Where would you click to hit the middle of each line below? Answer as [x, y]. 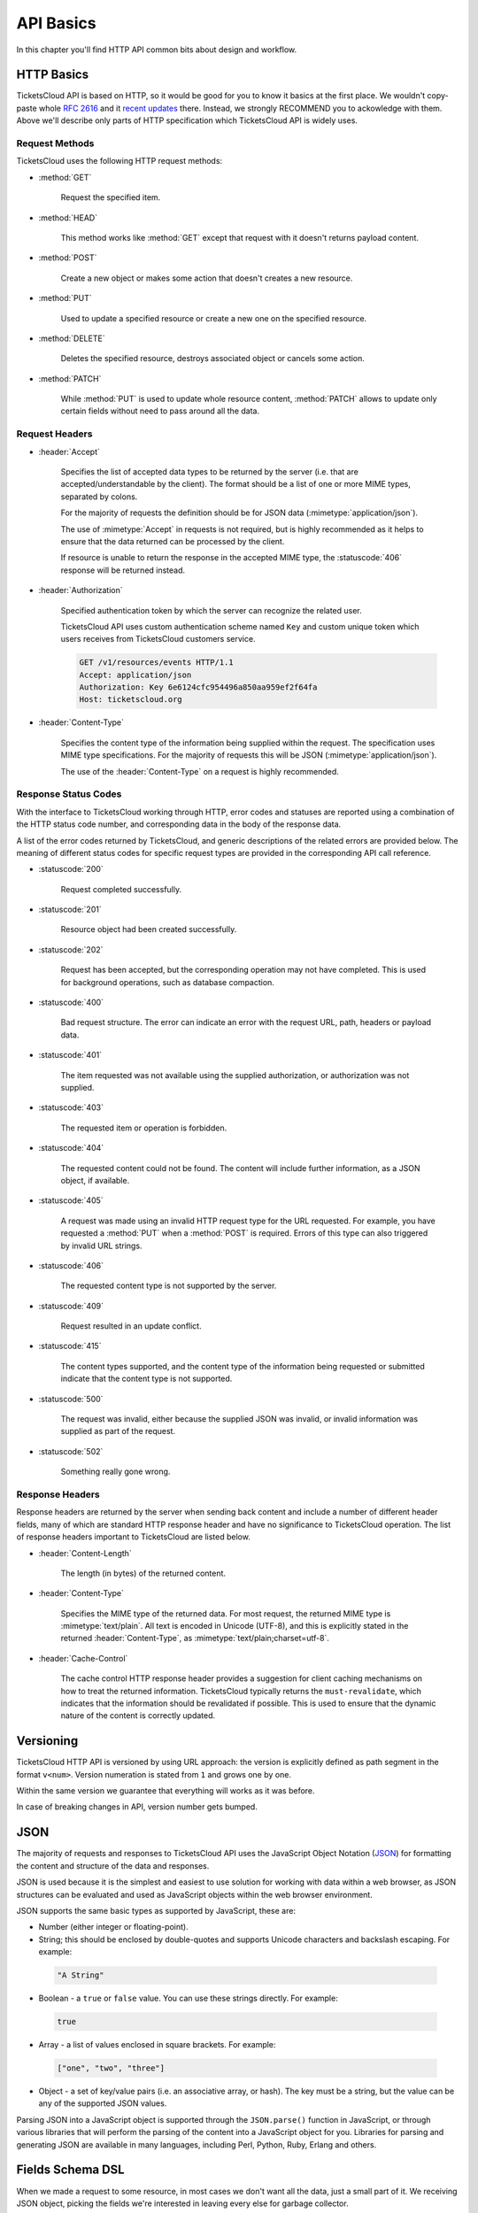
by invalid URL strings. [101, 1245]
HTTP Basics [52, 75]
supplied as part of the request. [118, 1431]
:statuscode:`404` [71, 1148]
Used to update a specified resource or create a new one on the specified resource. [214, 318]
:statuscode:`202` [71, 949]
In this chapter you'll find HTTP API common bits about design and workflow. [157, 50]
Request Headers [54, 434]
